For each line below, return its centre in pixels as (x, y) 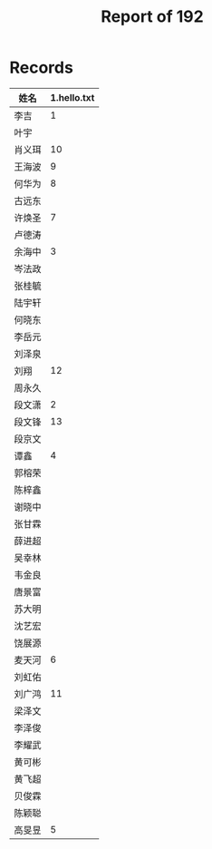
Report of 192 (152, 17)
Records (42, 68)
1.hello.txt (72, 97)
